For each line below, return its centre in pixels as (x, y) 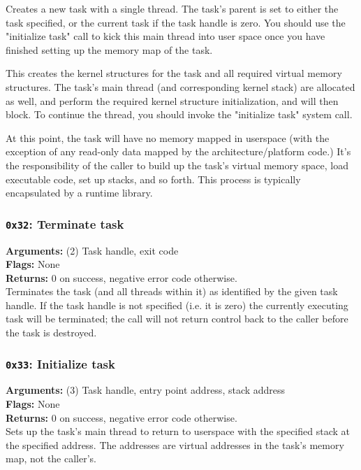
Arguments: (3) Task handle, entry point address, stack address (146, 390)
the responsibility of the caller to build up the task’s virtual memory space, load (177, 165)
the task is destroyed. (51, 333)
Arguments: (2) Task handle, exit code (92, 250)
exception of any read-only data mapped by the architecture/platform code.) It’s (178, 151)
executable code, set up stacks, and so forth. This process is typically (153, 179)
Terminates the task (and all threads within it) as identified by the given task (172, 291)
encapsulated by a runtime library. (79, 193)
